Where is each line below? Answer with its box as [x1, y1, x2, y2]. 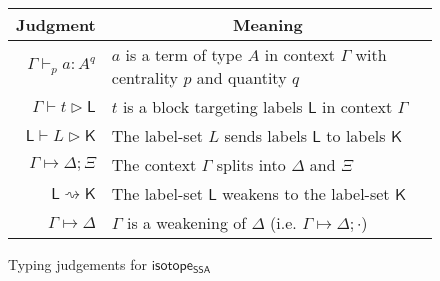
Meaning [233, 13, 303, 36]
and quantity [196, 66, 287, 89]
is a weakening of [126, 211, 247, 234]
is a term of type [125, 43, 243, 66]
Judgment [16, 13, 96, 36]
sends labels [224, 124, 308, 147]
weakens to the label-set [222, 182, 390, 205]
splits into [216, 153, 286, 176]
